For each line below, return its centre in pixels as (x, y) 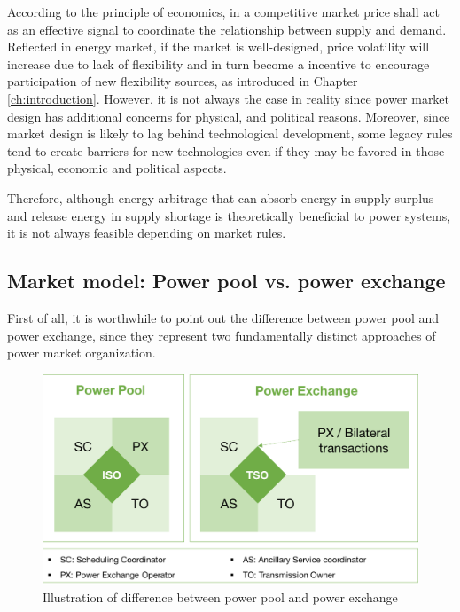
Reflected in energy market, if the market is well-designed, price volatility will (218, 47)
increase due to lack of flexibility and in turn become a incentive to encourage (218, 63)
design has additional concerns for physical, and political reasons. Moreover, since (229, 116)
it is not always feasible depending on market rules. (147, 233)
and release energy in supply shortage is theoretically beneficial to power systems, (229, 215)
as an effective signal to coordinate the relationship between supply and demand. (227, 29)
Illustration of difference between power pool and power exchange (220, 596)
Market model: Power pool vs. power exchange (226, 281)
